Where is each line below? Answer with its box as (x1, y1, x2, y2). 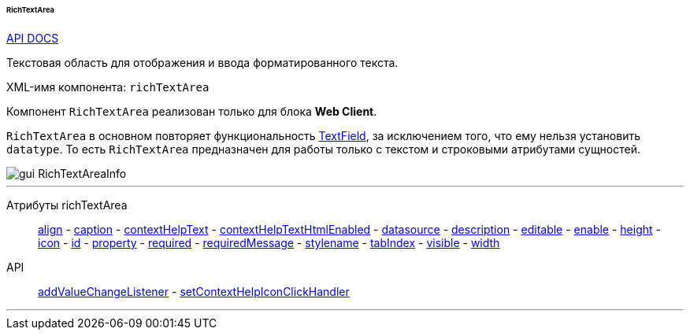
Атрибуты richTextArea (6, 198, 128, 212)
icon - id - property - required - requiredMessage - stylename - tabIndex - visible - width (38, 235, 500, 249)
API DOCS (6, 31, 59, 45)
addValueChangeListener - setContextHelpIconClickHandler (38, 284, 350, 298)
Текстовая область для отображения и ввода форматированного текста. (6, 55, 399, 69)
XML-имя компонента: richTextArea (6, 79, 210, 94)
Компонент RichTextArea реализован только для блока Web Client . (6, 104, 377, 118)
